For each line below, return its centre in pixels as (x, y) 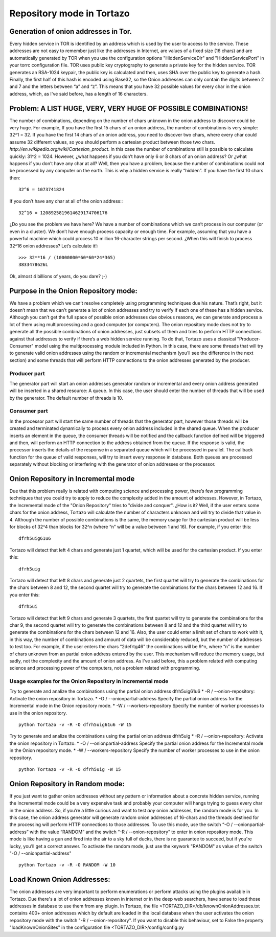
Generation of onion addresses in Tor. (71, 31)
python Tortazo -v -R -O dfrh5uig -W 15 (70, 769)
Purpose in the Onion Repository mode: (73, 291)
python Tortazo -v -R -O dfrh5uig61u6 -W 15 (75, 724)
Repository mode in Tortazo (70, 13)
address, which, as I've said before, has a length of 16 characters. (79, 94)
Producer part (27, 373)
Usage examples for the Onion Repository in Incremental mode (89, 681)
